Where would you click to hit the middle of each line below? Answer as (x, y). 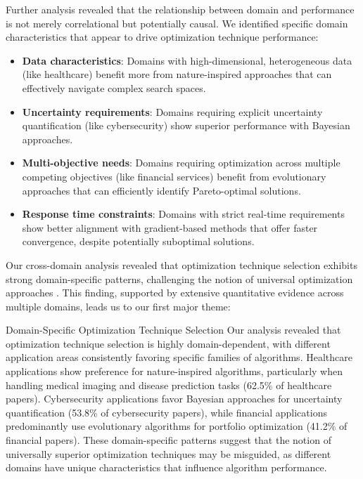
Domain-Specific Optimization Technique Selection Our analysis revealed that (173, 330)
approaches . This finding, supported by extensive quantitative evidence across (175, 293)
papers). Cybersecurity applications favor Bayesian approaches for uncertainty (174, 399)
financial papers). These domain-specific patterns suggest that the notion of (168, 440)
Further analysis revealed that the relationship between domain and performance (180, 9)
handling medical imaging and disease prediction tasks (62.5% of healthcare (169, 385)
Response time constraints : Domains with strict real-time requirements (183, 214)
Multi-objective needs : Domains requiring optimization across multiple (181, 163)
